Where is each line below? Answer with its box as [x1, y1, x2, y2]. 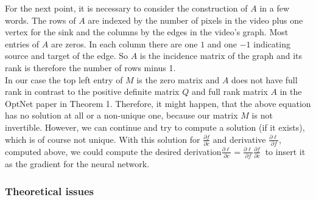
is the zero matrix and [136, 73, 220, 86]
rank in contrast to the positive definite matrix [5, 85, 180, 98]
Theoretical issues [5, 183, 94, 198]
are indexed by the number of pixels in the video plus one [88, 13, 303, 26]
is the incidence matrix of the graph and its [139, 49, 303, 62]
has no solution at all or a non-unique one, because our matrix [5, 109, 238, 122]
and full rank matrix [191, 85, 268, 98]
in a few [259, 2, 290, 14]
